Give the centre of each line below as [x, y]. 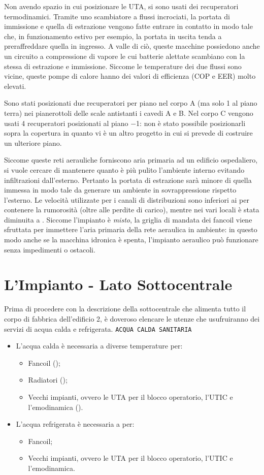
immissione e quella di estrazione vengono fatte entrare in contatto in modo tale [128, 26]
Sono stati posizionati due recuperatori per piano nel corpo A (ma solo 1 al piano [131, 103]
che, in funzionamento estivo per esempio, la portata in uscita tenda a [113, 36]
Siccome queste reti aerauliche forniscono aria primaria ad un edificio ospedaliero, [131, 160]
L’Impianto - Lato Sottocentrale [118, 284]
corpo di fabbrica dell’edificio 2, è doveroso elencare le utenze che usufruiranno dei [132, 318]
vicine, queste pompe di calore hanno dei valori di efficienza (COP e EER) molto [130, 76]
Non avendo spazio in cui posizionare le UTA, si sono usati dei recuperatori [121, 6]
